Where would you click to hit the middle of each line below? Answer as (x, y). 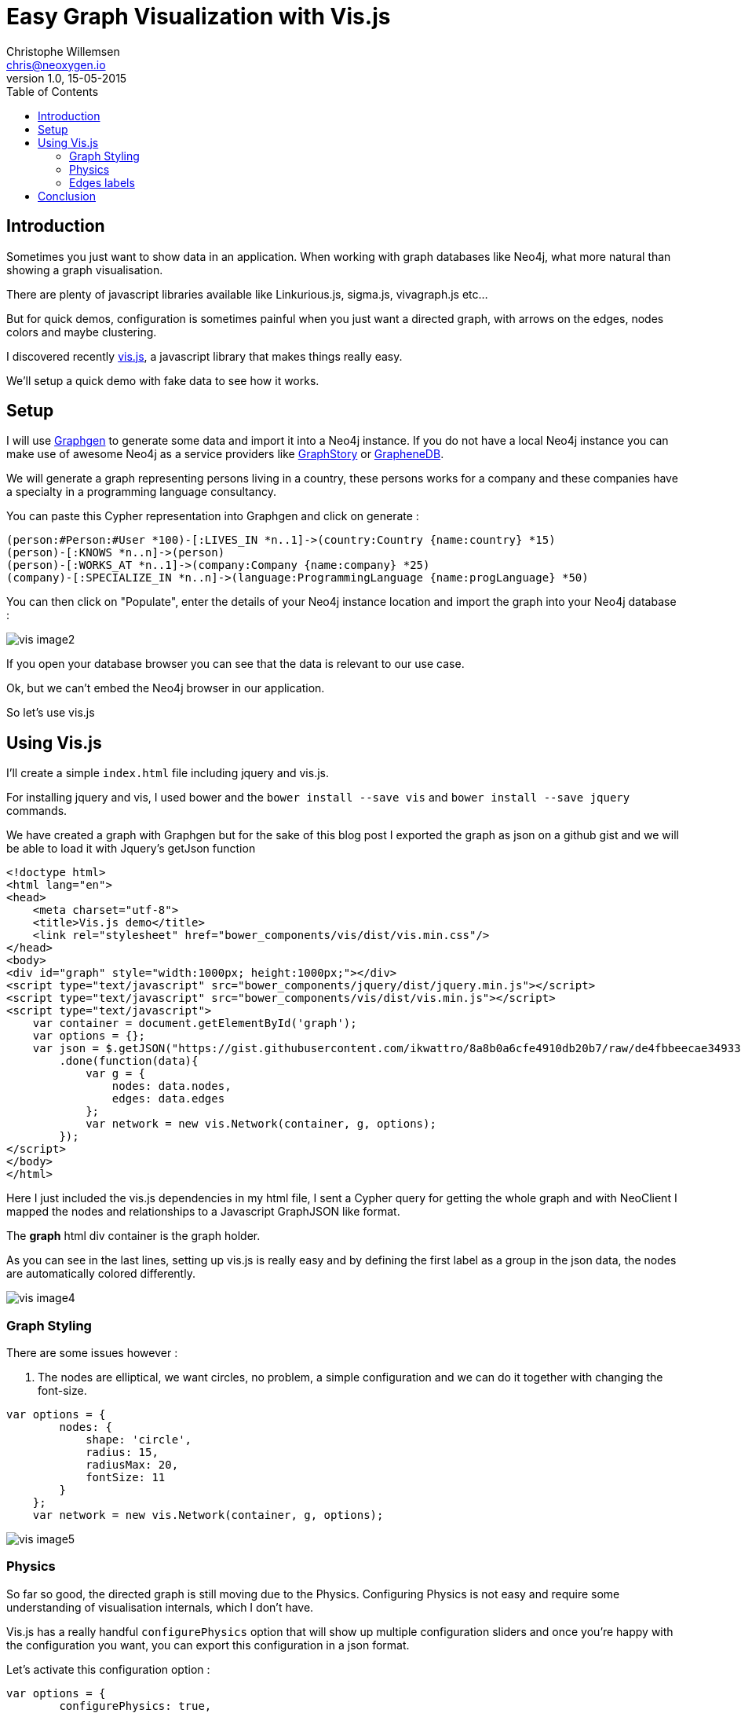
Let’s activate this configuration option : (108, 1669)
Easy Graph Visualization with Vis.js (199, 17)
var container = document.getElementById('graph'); (195, 1023)
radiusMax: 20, (132, 1465)
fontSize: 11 (126, 1478)
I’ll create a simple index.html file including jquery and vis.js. (168, 773)
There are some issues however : (92, 1353)
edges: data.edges (168, 1099)
